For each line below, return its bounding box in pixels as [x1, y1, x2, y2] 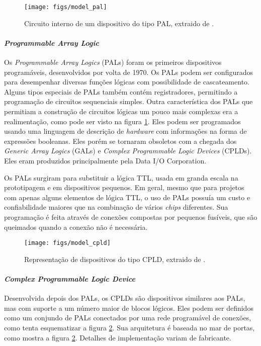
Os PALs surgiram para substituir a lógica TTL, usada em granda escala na [4, 172, 238, 183]
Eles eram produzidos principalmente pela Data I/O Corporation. [4, 155, 207, 165]
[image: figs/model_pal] [24, 4, 107, 11]
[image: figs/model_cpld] [24, 239, 111, 247]
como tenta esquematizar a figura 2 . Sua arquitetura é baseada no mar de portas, [4, 322, 255, 332]
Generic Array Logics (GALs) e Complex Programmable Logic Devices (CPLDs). [4, 145, 252, 156]
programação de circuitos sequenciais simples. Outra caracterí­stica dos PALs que [4, 96, 253, 107]
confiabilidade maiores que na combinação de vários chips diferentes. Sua [4, 202, 228, 212]
